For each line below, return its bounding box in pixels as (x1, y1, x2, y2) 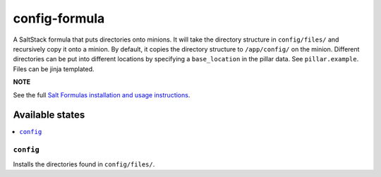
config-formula (13, 11, 105, 26)
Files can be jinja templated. (13, 64, 95, 73)
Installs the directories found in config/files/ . (13, 159, 155, 169)
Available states (13, 109, 85, 121)
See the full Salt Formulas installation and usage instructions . (13, 90, 190, 99)
